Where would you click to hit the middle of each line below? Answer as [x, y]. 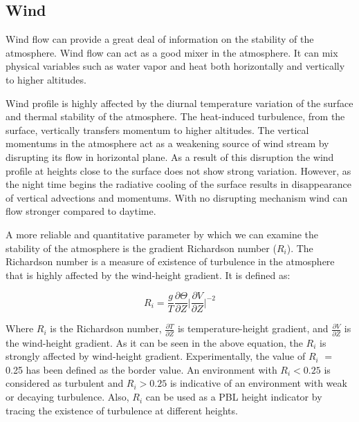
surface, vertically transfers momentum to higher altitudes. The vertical [157, 130]
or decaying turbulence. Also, [67, 397]
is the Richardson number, [106, 328]
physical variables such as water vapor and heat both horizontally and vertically [175, 66]
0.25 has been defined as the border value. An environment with [141, 369]
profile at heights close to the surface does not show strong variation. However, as [178, 170]
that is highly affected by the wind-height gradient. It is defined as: [148, 275]
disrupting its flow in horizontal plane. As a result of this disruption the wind [170, 156]
